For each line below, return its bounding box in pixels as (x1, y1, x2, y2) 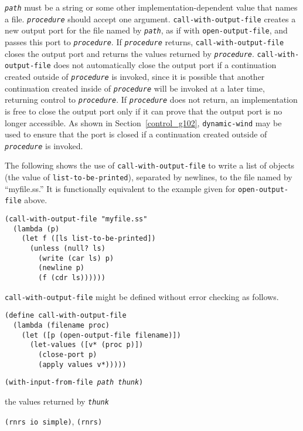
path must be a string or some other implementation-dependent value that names (5, 1, 298, 13)
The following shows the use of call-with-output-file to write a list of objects (5, 159, 295, 171)
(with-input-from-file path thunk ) (5, 378, 144, 387)
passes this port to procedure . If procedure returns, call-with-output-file (5, 35, 284, 48)
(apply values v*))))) (38, 360, 127, 369)
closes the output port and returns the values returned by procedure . (5, 47, 254, 59)
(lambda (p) (13, 224, 60, 233)
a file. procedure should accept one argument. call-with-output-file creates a (5, 12, 296, 25)
